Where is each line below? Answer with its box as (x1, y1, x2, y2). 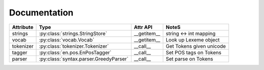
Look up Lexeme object (165, 36, 220, 43)
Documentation (9, 7, 74, 18)
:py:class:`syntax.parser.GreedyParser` (39, 56, 129, 62)
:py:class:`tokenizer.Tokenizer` (39, 42, 109, 49)
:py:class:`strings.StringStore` (39, 30, 108, 37)
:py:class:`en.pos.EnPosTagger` (39, 49, 112, 56)
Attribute (12, 24, 34, 30)
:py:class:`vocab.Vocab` (39, 36, 95, 43)
